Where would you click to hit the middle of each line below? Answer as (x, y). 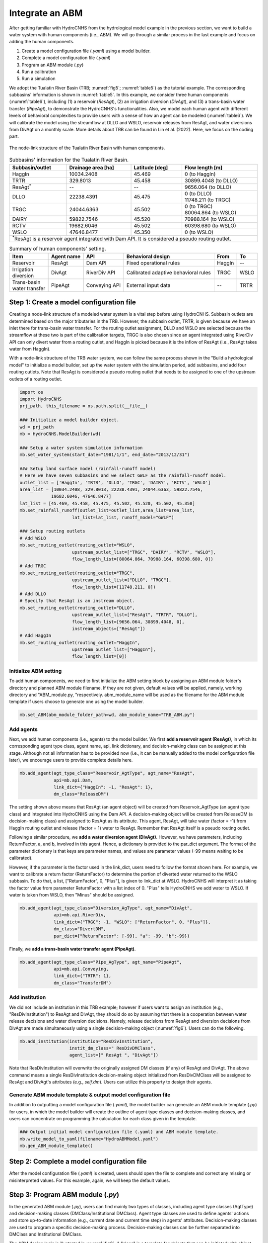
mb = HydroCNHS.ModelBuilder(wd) (60, 434)
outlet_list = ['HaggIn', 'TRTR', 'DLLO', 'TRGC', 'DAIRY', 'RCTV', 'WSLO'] (115, 483)
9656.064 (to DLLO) (208, 187)
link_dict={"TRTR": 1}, (83, 976)
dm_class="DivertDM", (80, 929)
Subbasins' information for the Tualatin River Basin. (69, 160)
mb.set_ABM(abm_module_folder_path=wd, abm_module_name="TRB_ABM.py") (107, 715)
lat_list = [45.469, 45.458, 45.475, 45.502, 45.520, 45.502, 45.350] (107, 503)
